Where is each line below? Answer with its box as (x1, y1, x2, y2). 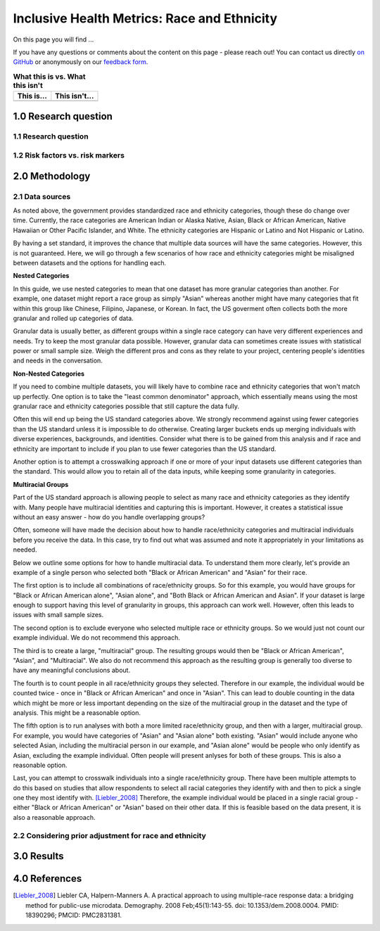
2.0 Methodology (13, 170, 91, 182)
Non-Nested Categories (13, 369, 84, 378)
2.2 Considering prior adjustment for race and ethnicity (13, 830, 207, 840)
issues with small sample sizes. (13, 611, 104, 619)
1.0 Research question (13, 110, 113, 122)
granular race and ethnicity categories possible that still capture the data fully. (13, 402, 239, 411)
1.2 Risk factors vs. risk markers (13, 151, 125, 160)
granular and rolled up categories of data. (13, 314, 134, 322)
